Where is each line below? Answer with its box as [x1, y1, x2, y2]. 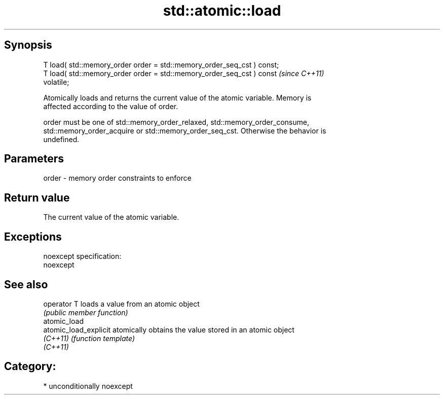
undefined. [43, 135, 80, 144]
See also [4, 278, 48, 291]
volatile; [43, 77, 69, 86]
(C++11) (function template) [43, 334, 135, 343]
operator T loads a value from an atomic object [43, 299, 200, 308]
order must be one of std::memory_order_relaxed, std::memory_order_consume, [43, 117, 309, 126]
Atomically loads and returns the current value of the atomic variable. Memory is [43, 93, 312, 102]
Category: [4, 360, 56, 373]
